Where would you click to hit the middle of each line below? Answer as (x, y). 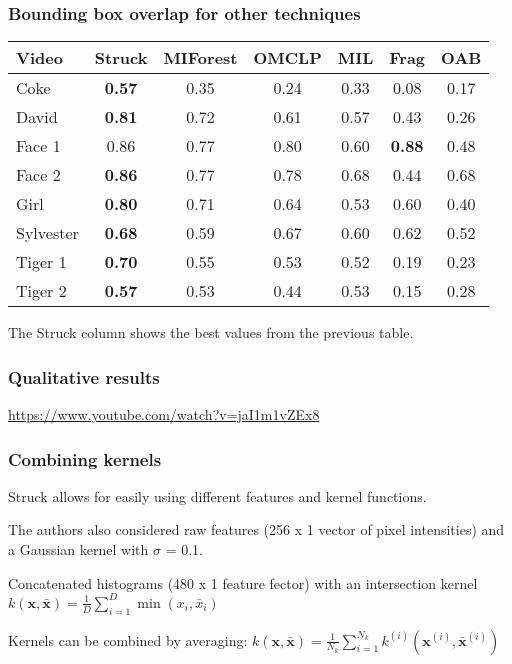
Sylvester (47, 233)
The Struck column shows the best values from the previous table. (211, 332)
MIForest (200, 58)
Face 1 (38, 146)
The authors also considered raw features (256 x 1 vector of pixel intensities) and (256, 529)
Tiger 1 (41, 262)
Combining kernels (85, 458)
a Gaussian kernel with (78, 549)
